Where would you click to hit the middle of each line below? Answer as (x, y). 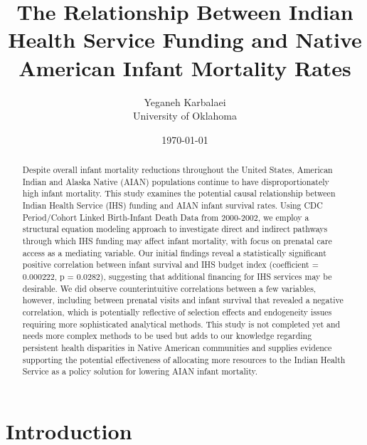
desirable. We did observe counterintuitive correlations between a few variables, (169, 288)
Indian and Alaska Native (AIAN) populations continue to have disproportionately (176, 181)
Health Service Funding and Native (185, 40)
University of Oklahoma (185, 116)
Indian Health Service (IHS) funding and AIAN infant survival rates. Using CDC (172, 205)
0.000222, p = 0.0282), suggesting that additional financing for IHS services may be (177, 276)
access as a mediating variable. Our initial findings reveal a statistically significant (174, 252)
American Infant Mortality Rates (185, 67)
